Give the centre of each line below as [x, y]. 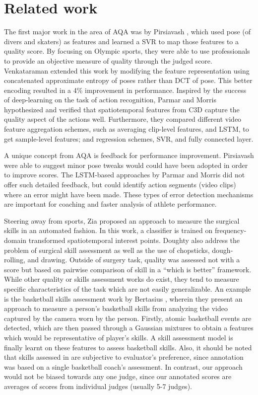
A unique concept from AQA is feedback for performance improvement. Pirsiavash [129, 155]
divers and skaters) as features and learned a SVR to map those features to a [122, 41]
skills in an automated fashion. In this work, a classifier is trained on [108, 230]
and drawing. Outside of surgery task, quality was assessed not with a [134, 260]
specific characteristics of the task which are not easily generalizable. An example [128, 288]
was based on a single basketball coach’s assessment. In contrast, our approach [123, 366]
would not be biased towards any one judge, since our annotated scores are [118, 376]
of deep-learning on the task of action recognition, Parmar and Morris [110, 100]
